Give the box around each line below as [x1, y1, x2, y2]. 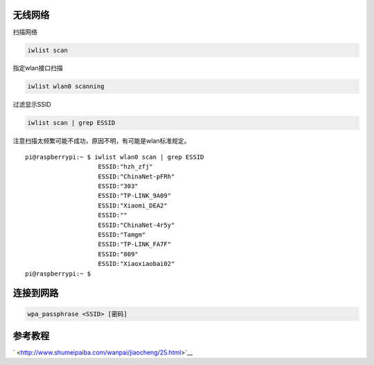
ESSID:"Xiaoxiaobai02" [98, 260, 175, 268]
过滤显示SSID [12, 101, 51, 109]
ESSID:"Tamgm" [98, 230, 146, 239]
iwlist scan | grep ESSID [27, 119, 116, 127]
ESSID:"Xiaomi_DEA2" [98, 201, 168, 210]
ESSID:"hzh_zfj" [98, 163, 154, 171]
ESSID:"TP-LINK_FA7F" [98, 240, 172, 248]
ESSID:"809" [98, 250, 139, 258]
